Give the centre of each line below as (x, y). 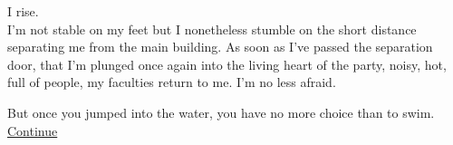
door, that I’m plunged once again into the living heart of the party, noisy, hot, (227, 64)
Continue (33, 130)
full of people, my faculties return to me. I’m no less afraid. (172, 82)
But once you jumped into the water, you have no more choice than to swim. (221, 112)
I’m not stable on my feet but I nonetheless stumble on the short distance (212, 29)
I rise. (23, 11)
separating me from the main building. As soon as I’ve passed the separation (220, 47)
